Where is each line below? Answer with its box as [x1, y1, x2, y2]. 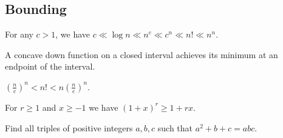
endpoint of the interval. [5, 60, 95, 73]
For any [5, 28, 33, 41]
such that [157, 121, 193, 134]
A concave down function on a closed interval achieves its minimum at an [5, 48, 278, 61]
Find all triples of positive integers [5, 121, 133, 134]
